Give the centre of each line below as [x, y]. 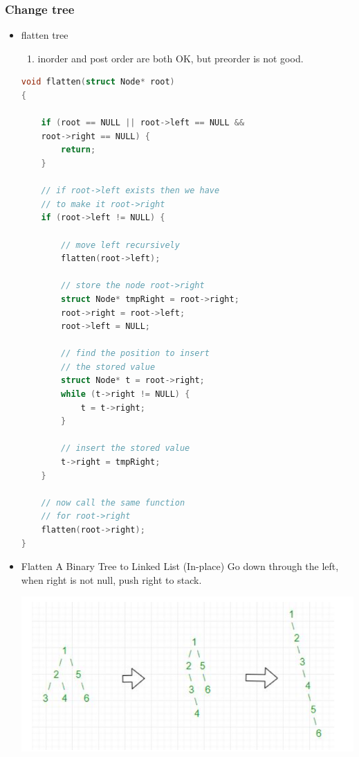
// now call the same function [113, 502]
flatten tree [45, 35]
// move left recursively [120, 245]
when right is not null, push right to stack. [111, 579]
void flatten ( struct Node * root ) [98, 82]
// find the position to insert [135, 354]
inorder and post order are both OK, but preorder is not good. [171, 58]
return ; [79, 150]
